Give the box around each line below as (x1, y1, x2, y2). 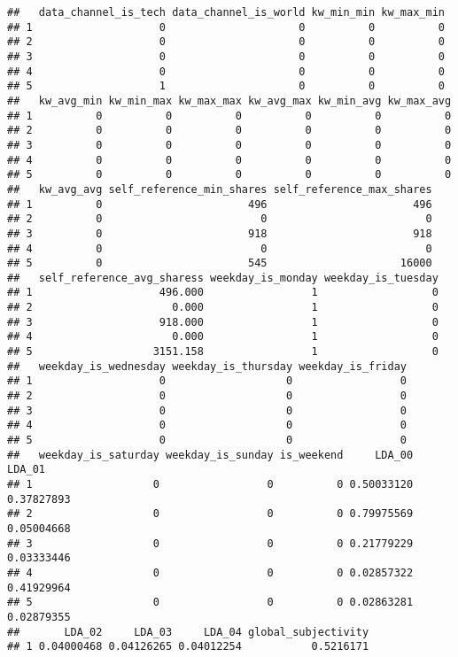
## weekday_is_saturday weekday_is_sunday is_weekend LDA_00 (7, 448, 414, 461)
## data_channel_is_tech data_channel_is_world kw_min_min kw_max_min (7, 6, 445, 19)
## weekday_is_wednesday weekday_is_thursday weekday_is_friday (7, 359, 408, 373)
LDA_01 (7, 463, 45, 476)
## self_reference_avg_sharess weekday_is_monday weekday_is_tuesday (7, 271, 439, 284)
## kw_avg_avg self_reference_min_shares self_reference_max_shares (7, 182, 432, 196)
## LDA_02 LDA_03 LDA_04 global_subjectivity (7, 625, 369, 638)
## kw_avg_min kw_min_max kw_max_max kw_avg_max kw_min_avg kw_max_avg (7, 94, 452, 107)
